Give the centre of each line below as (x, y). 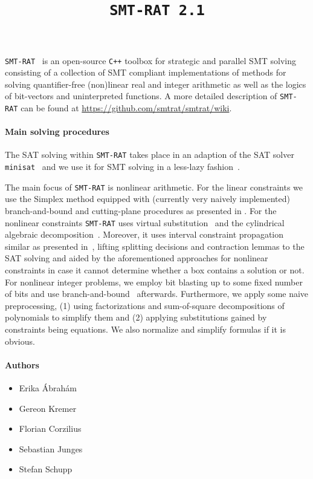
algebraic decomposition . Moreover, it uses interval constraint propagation (144, 234)
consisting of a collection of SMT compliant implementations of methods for (146, 72)
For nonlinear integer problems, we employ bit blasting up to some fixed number (154, 282)
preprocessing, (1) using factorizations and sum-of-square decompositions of (145, 305)
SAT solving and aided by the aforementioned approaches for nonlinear (137, 258)
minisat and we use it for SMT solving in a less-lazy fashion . (122, 167)
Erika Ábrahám (48, 388)
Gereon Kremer (48, 408)
